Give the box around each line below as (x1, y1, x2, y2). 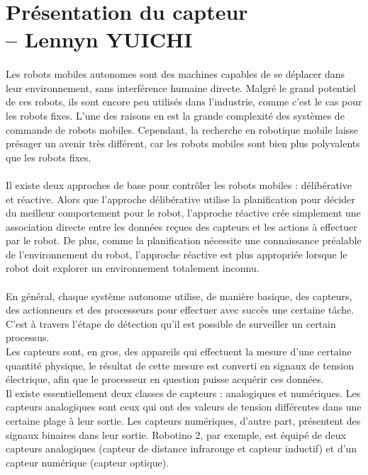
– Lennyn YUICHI (6, 25, 193, 54)
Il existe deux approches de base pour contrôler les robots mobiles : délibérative (6, 177, 352, 192)
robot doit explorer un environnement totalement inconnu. (6, 261, 260, 275)
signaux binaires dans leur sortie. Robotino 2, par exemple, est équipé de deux (6, 427, 346, 442)
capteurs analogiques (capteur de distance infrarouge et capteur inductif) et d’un (6, 441, 357, 456)
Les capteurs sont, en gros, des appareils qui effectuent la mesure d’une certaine (6, 344, 352, 359)
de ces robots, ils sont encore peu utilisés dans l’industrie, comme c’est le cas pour (6, 94, 362, 109)
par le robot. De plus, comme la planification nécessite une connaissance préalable (6, 233, 362, 248)
